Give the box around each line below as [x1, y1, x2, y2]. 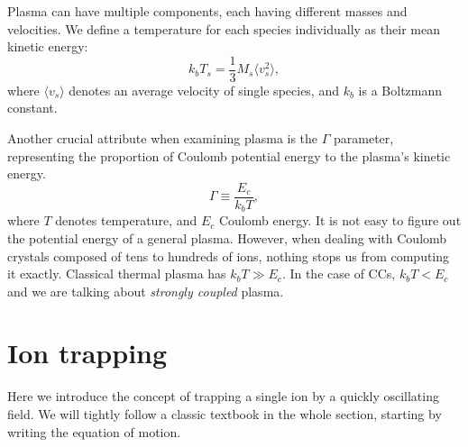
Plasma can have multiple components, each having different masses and [7, 2, 408, 20]
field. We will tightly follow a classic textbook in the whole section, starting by [7, 405, 442, 424]
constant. [7, 98, 58, 117]
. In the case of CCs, [281, 264, 396, 283]
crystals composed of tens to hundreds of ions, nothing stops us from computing [7, 246, 450, 265]
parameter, [334, 129, 394, 148]
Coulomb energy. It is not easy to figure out [218, 211, 462, 230]
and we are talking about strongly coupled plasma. [7, 281, 284, 300]
